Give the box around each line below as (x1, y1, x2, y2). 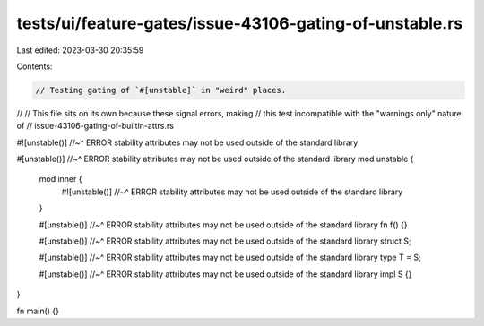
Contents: (16, 61, 53, 72)
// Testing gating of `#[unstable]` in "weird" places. (35, 85, 287, 95)
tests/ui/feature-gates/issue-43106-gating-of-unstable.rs (16, 13, 463, 33)
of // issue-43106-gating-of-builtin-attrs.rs (16, 121, 175, 132)
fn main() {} (16, 305, 60, 316)
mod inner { (39, 174, 82, 184)
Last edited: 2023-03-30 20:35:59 (16, 45, 144, 56)
